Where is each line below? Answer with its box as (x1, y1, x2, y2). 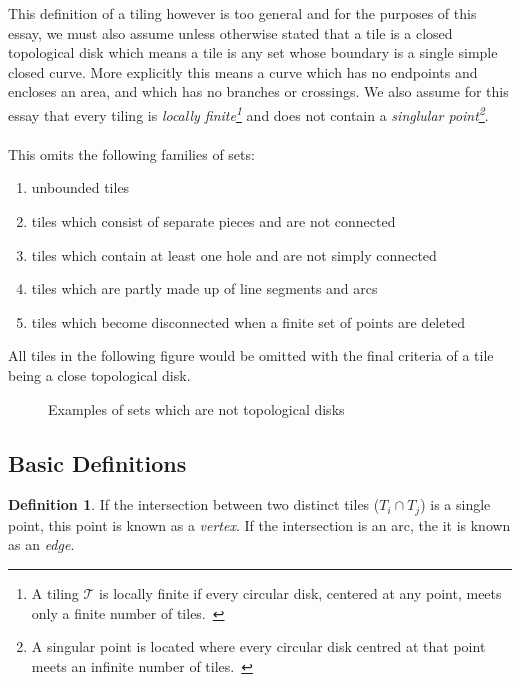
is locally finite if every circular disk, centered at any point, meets (99, 583, 502, 603)
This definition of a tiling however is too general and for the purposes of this (8, 3, 477, 23)
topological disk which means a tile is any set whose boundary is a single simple (8, 42, 498, 63)
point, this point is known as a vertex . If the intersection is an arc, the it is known (8, 514, 511, 535)
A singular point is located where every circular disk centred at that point (31, 636, 486, 657)
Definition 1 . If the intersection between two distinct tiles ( (8, 494, 380, 515)
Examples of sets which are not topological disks (48, 398, 345, 419)
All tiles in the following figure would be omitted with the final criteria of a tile (8, 345, 494, 366)
